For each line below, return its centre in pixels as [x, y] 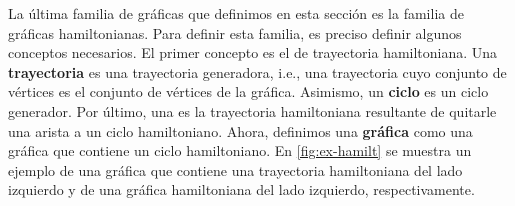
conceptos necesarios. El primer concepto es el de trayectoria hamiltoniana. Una [253, 52]
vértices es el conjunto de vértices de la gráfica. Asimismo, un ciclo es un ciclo [248, 91]
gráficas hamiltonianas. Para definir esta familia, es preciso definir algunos [235, 32]
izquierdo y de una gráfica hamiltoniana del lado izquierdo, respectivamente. [241, 189]
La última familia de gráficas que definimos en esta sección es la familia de [236, 13]
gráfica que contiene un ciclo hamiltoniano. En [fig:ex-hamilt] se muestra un [240, 150]
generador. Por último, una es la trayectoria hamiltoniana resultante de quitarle [252, 110]
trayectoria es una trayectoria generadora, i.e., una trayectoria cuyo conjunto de [257, 71]
